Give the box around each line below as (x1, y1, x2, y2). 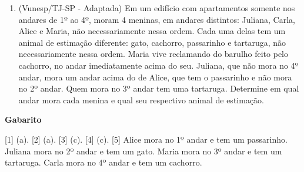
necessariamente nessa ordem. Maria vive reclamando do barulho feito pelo (18, 48, 289, 60)
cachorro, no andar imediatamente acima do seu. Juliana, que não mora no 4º (18, 59, 299, 71)
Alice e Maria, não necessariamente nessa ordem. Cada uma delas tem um (18, 25, 286, 37)
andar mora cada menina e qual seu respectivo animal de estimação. (18, 93, 264, 106)
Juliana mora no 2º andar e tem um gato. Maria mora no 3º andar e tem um (5, 144, 282, 157)
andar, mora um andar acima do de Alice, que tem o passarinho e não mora (18, 70, 292, 83)
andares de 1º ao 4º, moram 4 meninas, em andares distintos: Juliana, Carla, (18, 13, 295, 25)
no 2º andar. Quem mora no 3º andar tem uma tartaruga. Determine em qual (18, 82, 299, 95)
